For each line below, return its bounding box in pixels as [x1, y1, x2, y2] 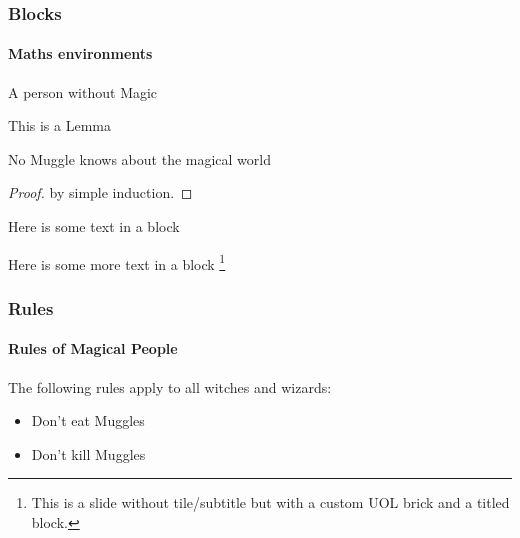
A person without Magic [8, 81, 158, 102]
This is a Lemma [8, 115, 111, 136]
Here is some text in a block [8, 216, 180, 237]
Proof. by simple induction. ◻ [8, 182, 193, 203]
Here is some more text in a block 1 [8, 250, 226, 274]
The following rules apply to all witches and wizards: [8, 376, 332, 397]
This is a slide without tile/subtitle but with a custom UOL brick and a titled [31, 492, 510, 513]
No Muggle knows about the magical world [8, 148, 272, 169]
